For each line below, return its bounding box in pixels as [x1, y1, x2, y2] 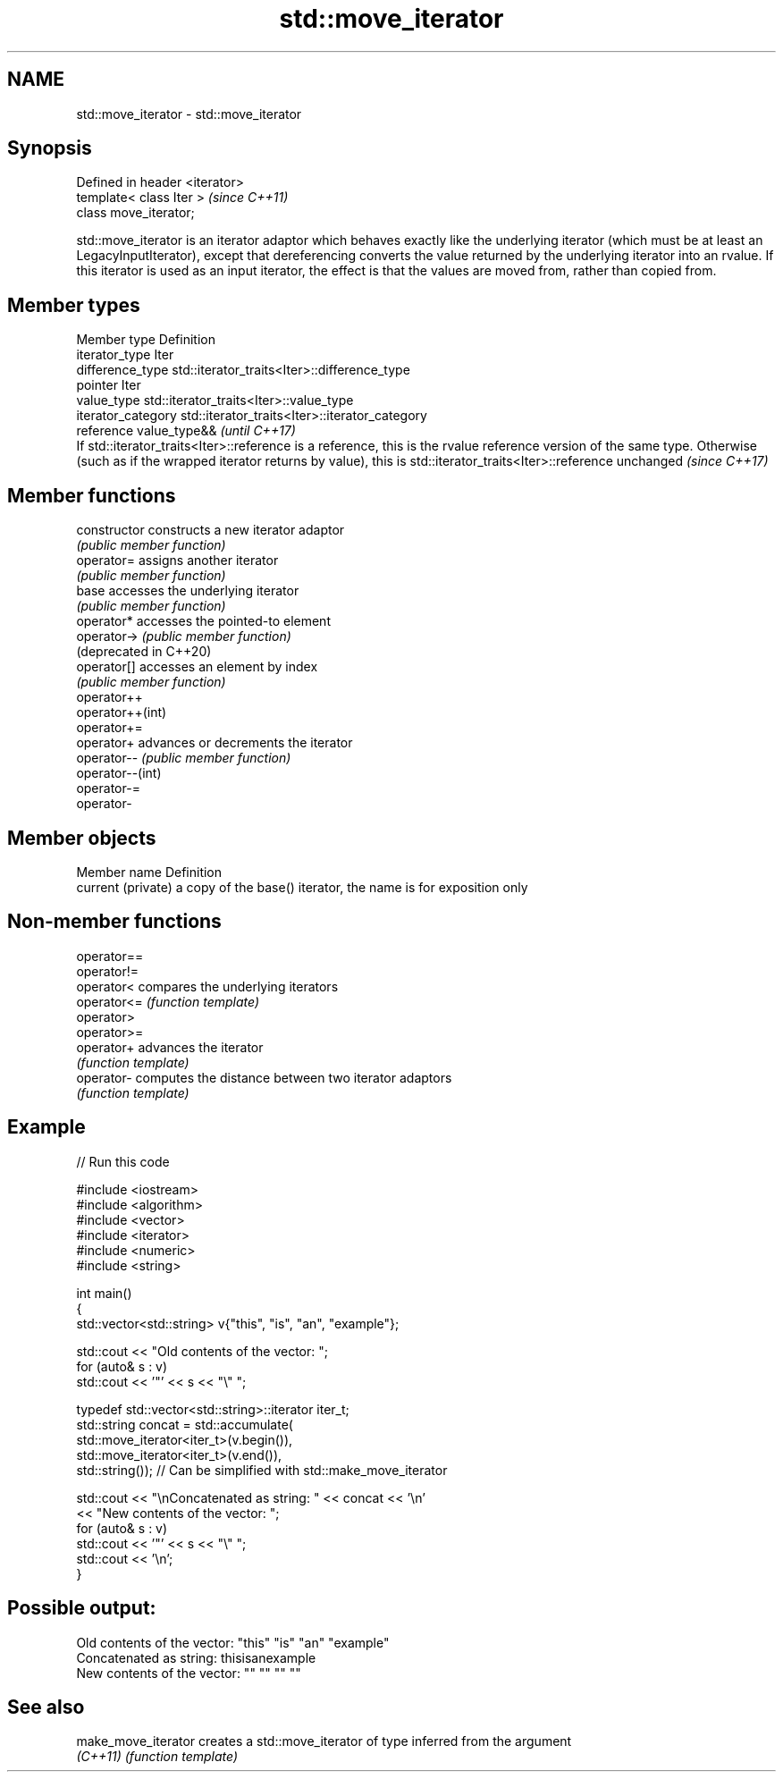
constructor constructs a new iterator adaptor [76, 522, 345, 538]
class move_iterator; [76, 205, 195, 221]
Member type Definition [76, 332, 215, 348]
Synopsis [7, 137, 92, 160]
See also [7, 1695, 85, 1718]
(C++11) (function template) [76, 1749, 239, 1765]
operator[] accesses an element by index [76, 659, 318, 675]
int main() [76, 1285, 132, 1301]
